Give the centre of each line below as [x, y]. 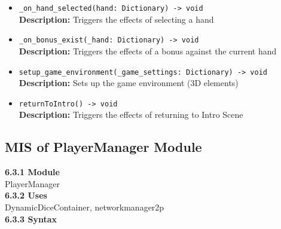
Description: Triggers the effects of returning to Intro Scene [131, 114]
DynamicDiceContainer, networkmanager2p [85, 207]
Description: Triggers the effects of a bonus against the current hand [148, 51]
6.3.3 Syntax [31, 219]
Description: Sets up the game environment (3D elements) [129, 83]
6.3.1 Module [32, 172]
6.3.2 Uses [26, 195]
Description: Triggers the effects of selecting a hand [116, 19]
